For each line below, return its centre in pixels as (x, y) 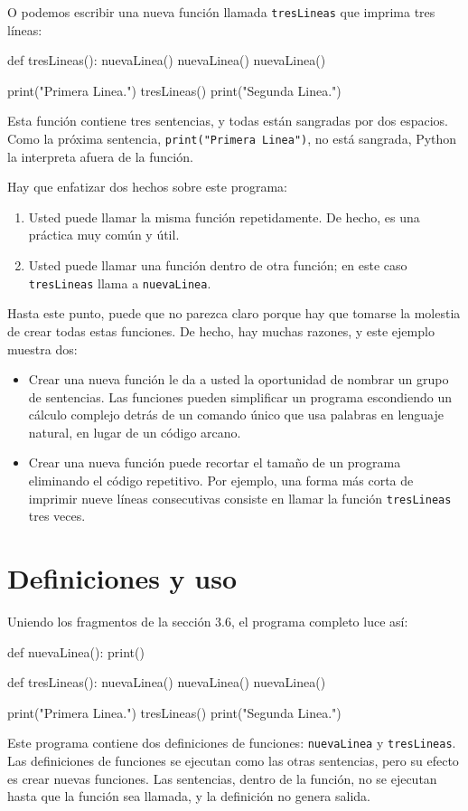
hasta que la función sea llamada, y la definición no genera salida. (189, 796)
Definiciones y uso (122, 578)
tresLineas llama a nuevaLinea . (120, 283)
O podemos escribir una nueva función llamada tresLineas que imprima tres (221, 12)
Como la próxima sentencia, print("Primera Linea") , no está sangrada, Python (232, 139)
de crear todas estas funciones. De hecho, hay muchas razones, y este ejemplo (221, 330)
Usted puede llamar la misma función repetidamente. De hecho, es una (224, 217)
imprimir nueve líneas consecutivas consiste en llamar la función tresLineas (240, 498)
